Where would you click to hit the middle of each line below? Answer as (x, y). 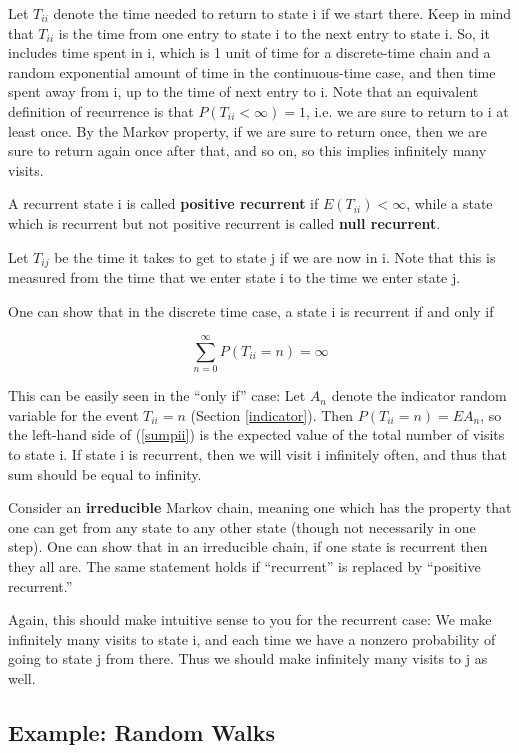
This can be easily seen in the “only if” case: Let (157, 395)
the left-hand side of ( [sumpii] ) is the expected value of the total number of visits (256, 434)
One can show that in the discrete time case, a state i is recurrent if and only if (251, 310)
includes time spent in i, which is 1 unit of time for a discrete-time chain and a (249, 52)
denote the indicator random (419, 395)
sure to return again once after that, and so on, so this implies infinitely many (247, 150)
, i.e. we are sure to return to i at (407, 110)
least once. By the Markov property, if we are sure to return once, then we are (247, 130)
